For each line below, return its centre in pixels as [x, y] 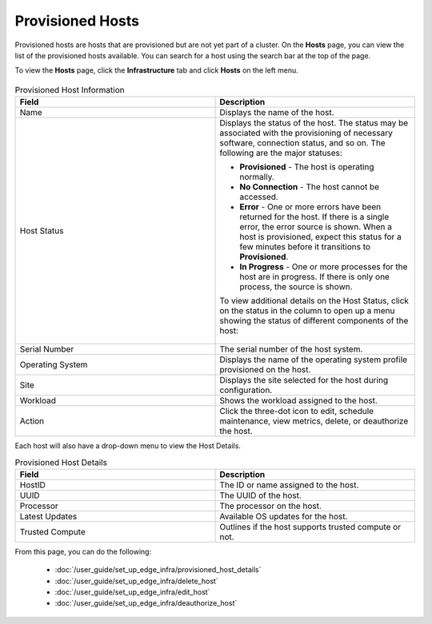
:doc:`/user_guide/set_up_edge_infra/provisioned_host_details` [158, 570]
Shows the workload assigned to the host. [298, 401]
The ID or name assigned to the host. [289, 485]
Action [32, 421]
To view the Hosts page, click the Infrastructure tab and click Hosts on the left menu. [157, 70]
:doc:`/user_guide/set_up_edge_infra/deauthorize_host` [146, 603]
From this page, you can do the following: [83, 551]
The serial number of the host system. [291, 349]
